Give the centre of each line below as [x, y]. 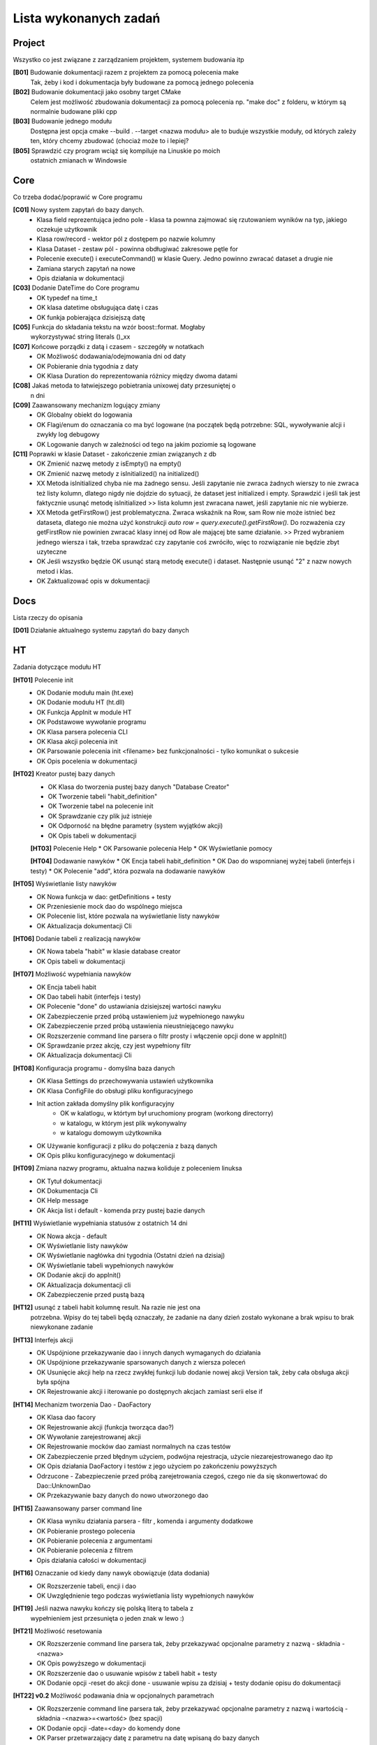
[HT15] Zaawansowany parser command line [77, 1508]
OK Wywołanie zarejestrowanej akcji [89, 1437]
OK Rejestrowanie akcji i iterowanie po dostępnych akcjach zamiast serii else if [150, 1392]
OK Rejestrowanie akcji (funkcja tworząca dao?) [105, 1427]
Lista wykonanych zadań [87, 18]
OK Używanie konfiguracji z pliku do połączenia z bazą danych [127, 1145]
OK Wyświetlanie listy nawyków [82, 1246]
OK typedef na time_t [67, 297]
